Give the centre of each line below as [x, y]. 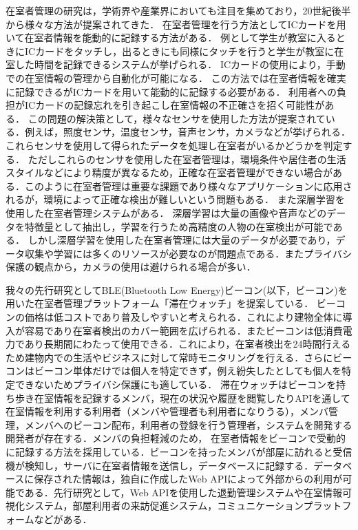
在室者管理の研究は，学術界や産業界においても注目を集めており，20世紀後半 [178, 10]
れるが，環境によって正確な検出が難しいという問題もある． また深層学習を [175, 199]
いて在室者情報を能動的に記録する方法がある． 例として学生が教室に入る [171, 38]
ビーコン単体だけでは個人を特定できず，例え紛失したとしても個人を [188, 371]
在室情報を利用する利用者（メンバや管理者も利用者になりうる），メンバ [167, 411]
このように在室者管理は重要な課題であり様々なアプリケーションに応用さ [188, 185]
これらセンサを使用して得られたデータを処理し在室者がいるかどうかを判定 [174, 145]
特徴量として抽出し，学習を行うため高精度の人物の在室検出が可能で [179, 226]
